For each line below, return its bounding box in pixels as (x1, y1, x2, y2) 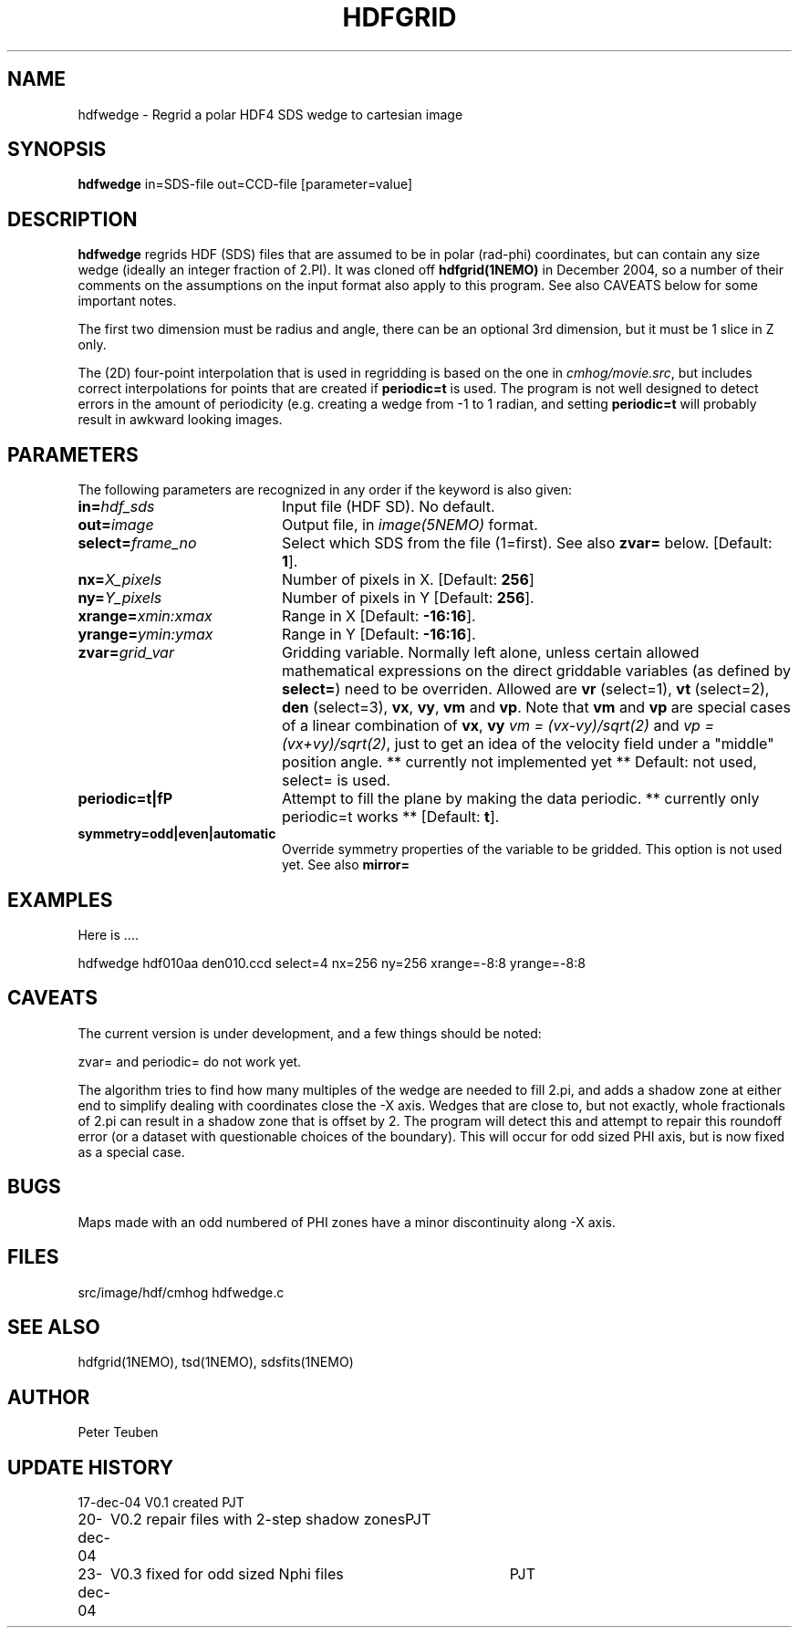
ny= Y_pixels (78, 588, 162, 608)
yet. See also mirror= (282, 857, 410, 873)
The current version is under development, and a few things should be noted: (78, 1025, 542, 1041)
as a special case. (78, 1143, 185, 1160)
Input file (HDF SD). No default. (281, 497, 495, 516)
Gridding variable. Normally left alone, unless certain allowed (281, 643, 700, 662)
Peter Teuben (78, 1424, 159, 1441)
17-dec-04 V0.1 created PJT (78, 1494, 244, 1511)
